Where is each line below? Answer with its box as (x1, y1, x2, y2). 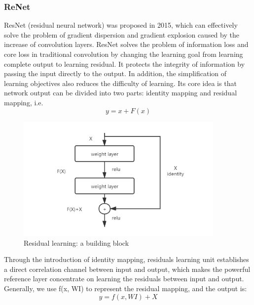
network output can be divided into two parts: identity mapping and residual (4, 87, 237, 98)
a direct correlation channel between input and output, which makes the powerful (4, 263, 251, 274)
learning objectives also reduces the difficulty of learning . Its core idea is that (4, 78, 237, 88)
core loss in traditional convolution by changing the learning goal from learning (4, 49, 243, 59)
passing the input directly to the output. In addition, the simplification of (4, 68, 227, 79)
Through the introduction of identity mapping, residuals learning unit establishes (4, 254, 249, 264)
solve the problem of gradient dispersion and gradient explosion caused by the (4, 29, 239, 40)
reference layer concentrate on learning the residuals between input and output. (4, 273, 244, 284)
